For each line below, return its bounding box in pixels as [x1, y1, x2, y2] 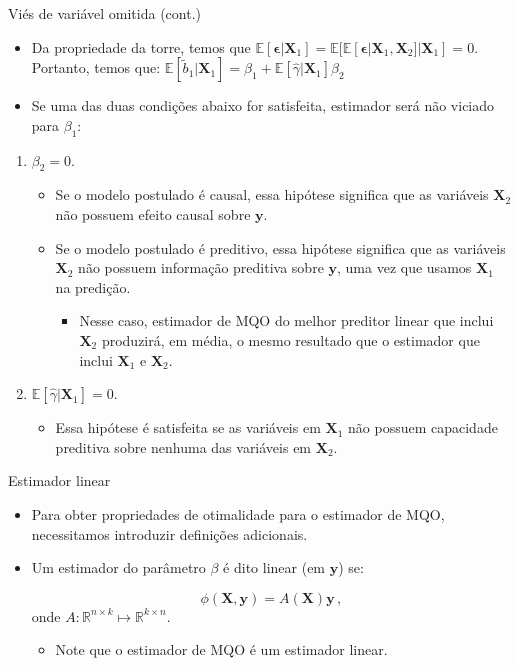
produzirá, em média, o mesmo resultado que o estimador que [101, 329, 480, 350]
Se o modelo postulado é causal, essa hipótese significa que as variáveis [55, 184, 489, 205]
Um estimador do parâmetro [31, 557, 206, 578]
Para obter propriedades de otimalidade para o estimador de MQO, [31, 503, 445, 524]
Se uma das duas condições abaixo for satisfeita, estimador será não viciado [31, 95, 495, 116]
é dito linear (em [223, 557, 326, 578]
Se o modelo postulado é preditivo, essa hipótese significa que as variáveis [55, 237, 506, 258]
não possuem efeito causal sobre [55, 203, 251, 224]
